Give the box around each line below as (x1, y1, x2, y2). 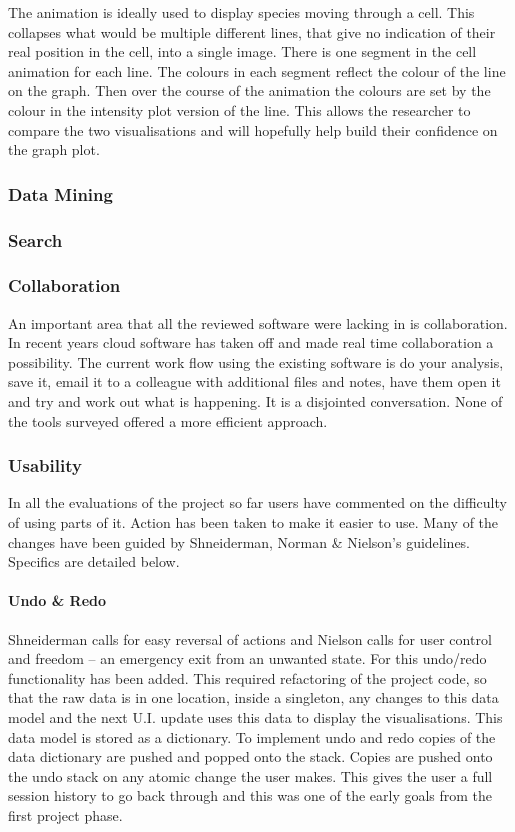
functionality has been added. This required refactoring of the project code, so (8, 667, 487, 688)
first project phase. (8, 804, 123, 825)
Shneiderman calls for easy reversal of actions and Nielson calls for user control (8, 628, 492, 649)
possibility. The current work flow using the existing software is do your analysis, (8, 351, 504, 372)
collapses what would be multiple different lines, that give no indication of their (8, 21, 496, 42)
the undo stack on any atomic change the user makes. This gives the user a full (8, 765, 493, 786)
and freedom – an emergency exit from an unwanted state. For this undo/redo (8, 648, 487, 669)
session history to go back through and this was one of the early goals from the (8, 785, 493, 806)
